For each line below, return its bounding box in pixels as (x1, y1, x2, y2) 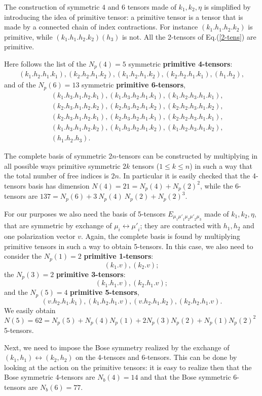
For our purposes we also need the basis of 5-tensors (4, 208, 166, 219)
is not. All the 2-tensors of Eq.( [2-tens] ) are (122, 31, 256, 42)
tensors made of (127, 2, 176, 12)
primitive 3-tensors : (56, 268, 126, 279)
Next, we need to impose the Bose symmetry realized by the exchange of (4, 342, 230, 352)
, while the (200, 180, 233, 191)
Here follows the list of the (4, 58, 86, 69)
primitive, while (4, 31, 53, 42)
